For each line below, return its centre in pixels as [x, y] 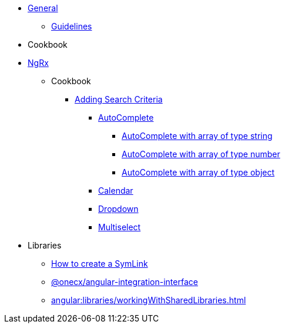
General [43, 8]
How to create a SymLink [100, 264]
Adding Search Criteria [119, 99]
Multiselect [120, 227]
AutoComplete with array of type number [201, 154]
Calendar [116, 190]
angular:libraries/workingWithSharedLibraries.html [149, 300]
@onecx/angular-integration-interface [125, 282]
